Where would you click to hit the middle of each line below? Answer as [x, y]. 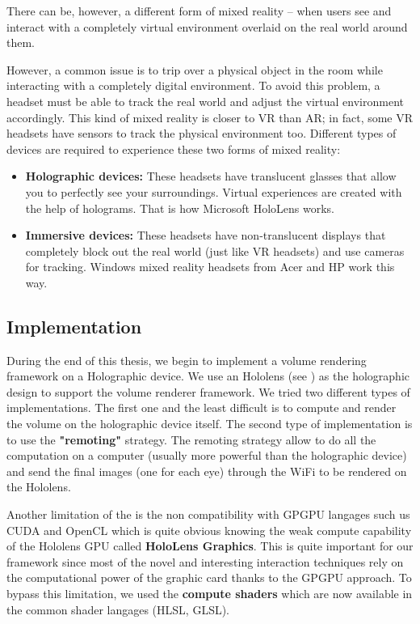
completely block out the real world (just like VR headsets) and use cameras [215, 250]
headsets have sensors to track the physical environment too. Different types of [202, 133]
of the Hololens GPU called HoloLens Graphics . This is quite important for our [210, 546]
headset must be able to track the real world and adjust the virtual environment [205, 101]
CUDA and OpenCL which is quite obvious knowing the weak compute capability [209, 530]
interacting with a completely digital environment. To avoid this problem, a [193, 85]
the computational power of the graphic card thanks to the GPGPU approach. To [209, 577]
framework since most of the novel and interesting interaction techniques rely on [205, 561]
